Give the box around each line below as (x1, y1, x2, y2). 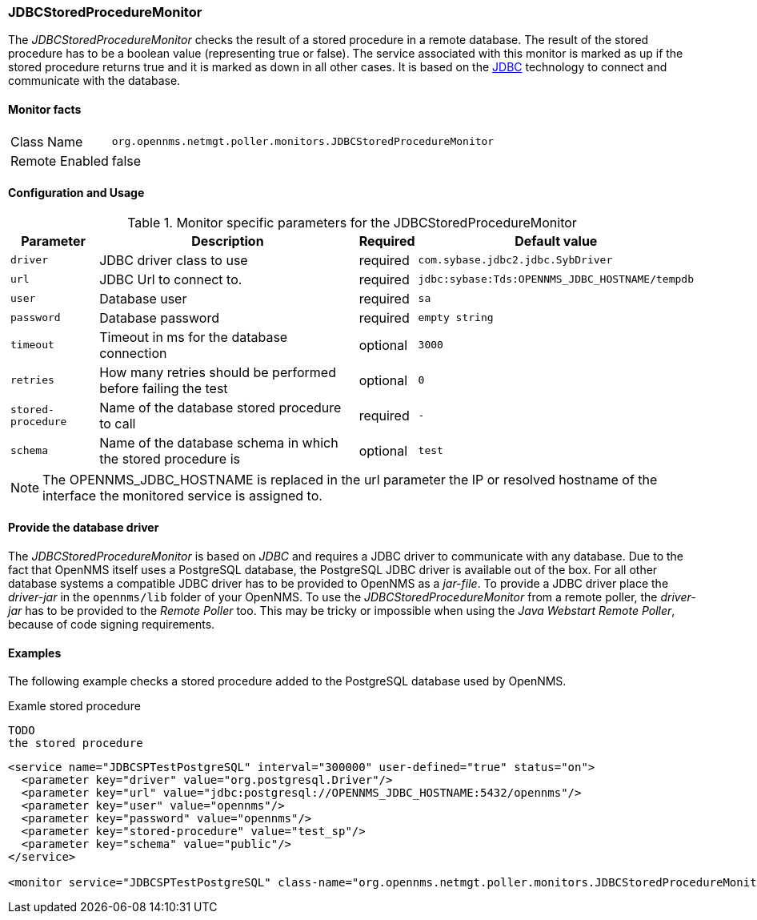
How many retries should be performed (99, 364, 336, 380)
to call (99, 415, 136, 432)
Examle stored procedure (8, 699, 141, 713)
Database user (99, 290, 187, 307)
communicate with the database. (8, 74, 181, 88)
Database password (99, 309, 219, 326)
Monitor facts (8, 102, 82, 116)
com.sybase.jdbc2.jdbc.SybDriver (418, 254, 613, 267)
